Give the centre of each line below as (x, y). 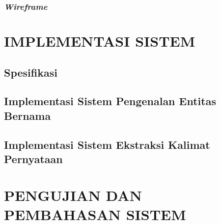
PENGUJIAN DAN (73, 195)
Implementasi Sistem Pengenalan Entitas (110, 101)
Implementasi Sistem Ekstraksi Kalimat (107, 144)
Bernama (27, 115)
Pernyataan (33, 158)
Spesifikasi (31, 72)
